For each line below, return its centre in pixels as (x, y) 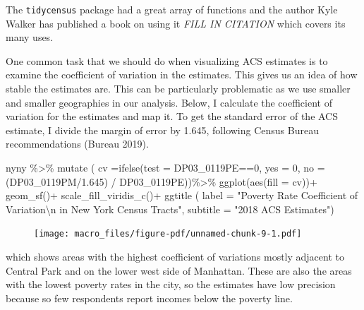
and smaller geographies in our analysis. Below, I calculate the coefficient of (169, 102)
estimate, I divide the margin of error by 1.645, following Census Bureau (162, 130)
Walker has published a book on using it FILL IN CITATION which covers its (176, 23)
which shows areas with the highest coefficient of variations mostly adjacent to (175, 257)
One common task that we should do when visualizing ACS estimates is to (167, 60)
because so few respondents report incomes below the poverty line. (149, 298)
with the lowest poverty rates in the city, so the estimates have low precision (171, 284)
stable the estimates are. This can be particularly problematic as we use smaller (178, 89)
